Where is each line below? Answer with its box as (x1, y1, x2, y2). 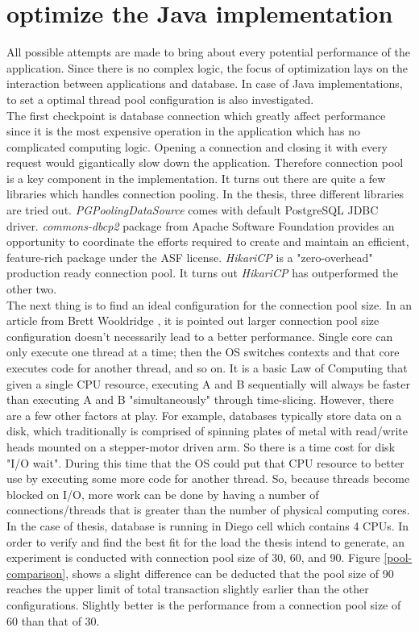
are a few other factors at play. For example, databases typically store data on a (6, 406, 402, 423)
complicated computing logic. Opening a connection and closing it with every (6, 138, 388, 155)
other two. (6, 281, 57, 297)
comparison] (6, 564, 66, 581)
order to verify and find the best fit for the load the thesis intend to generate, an (6, 533, 404, 550)
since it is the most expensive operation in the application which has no (6, 123, 361, 139)
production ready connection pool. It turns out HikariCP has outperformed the (6, 264, 398, 281)
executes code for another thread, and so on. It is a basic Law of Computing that (6, 360, 408, 376)
